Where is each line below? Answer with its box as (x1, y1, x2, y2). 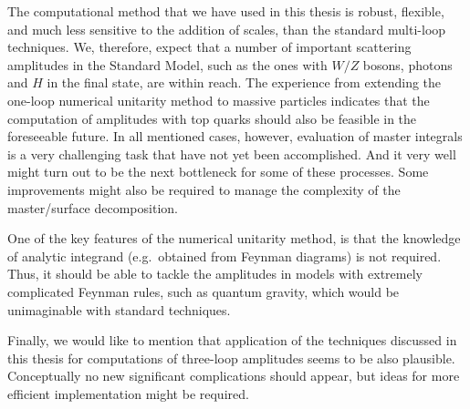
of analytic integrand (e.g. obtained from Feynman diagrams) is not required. (7, 246, 442, 265)
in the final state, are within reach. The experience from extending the (47, 73, 442, 92)
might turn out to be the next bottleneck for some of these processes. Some (7, 162, 429, 181)
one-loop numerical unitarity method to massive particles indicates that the (7, 90, 430, 109)
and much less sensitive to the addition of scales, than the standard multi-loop (7, 19, 446, 38)
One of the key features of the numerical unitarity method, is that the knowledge (7, 229, 461, 248)
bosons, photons (362, 55, 453, 74)
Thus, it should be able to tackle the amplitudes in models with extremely (7, 264, 423, 283)
